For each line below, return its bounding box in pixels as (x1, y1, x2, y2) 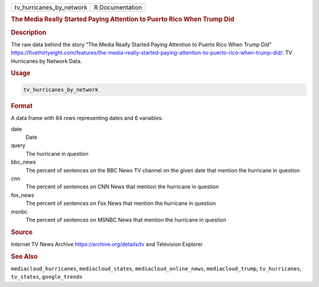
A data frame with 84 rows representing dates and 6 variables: (11, 115, 164, 122)
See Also (11, 252, 38, 260)
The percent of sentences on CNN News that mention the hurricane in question (25, 183, 219, 190)
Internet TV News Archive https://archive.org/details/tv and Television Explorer (11, 240, 203, 247)
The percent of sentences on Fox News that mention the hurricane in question (25, 200, 216, 207)
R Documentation (93, 4, 142, 11)
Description (11, 28, 47, 37)
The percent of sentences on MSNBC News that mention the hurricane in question (25, 216, 227, 223)
